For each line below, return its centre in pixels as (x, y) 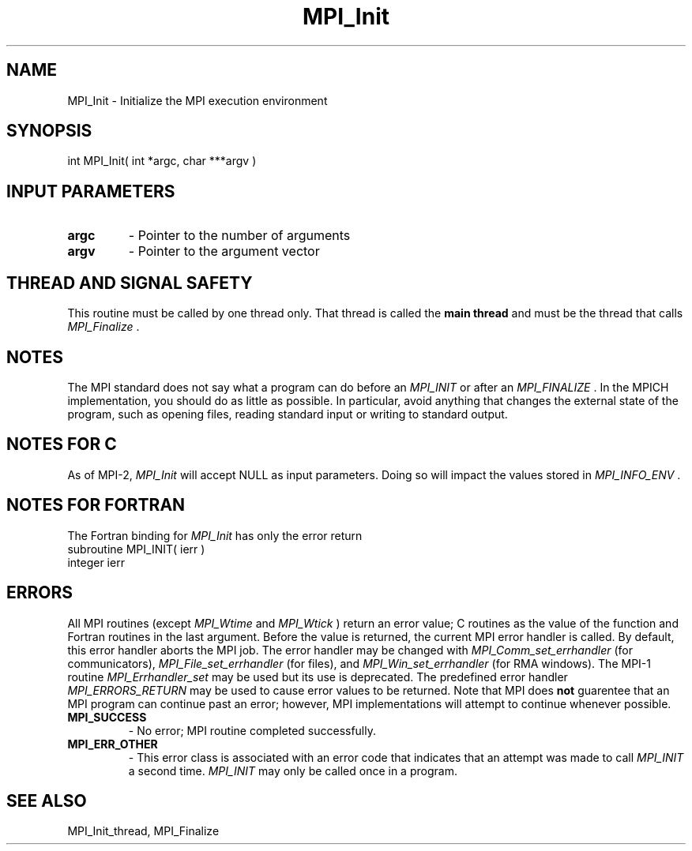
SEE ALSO (47, 800)
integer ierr (96, 562)
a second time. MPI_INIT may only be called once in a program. (293, 770)
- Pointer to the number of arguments (239, 236)
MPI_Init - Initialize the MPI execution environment (197, 100)
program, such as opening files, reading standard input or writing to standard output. (288, 414)
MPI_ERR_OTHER (113, 744)
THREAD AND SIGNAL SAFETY (130, 283)
